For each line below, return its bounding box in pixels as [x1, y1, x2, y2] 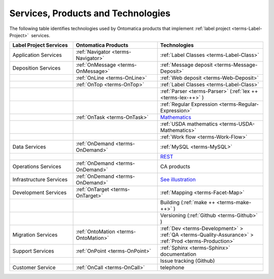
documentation [160, 251, 196, 258]
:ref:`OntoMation [76, 228, 115, 235]
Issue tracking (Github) [160, 257, 215, 264]
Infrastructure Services [12, 176, 68, 183]
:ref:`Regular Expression [160, 101, 218, 108]
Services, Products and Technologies [9, 8, 171, 19]
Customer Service [12, 264, 56, 271]
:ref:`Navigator [76, 48, 111, 55]
